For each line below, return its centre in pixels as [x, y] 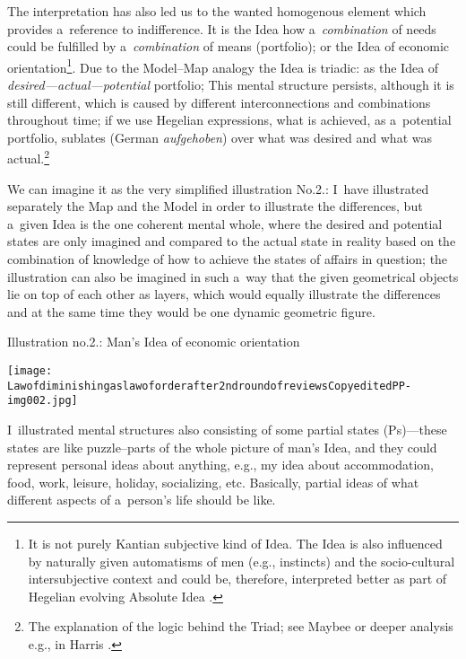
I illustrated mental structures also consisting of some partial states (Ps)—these [227, 429]
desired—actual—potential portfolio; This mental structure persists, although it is [231, 85]
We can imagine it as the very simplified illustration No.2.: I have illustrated [218, 188]
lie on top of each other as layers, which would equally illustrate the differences [224, 294]
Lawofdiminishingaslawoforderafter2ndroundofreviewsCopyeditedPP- [210, 386]
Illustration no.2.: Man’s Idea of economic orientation [154, 342]
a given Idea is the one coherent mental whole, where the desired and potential [225, 223]
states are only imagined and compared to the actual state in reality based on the [232, 241]
